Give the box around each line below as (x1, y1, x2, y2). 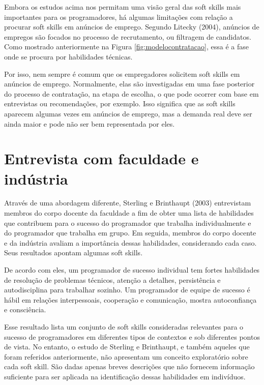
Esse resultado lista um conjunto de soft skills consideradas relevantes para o (4, 321, 244, 332)
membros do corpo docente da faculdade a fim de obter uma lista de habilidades (4, 208, 254, 218)
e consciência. (4, 304, 46, 315)
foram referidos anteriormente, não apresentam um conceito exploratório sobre (4, 351, 248, 362)
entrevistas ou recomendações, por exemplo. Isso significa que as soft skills (4, 98, 236, 109)
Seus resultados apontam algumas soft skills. (4, 247, 143, 258)
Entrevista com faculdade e (4, 148, 199, 169)
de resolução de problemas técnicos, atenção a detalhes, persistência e (4, 274, 221, 285)
